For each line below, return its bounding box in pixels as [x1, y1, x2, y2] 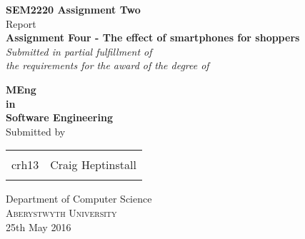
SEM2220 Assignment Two [6, 2, 141, 16]
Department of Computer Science [6, 191, 152, 206]
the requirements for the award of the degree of [6, 58, 209, 73]
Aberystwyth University [6, 205, 117, 220]
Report [6, 16, 36, 31]
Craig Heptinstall [50, 156, 136, 173]
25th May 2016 [6, 219, 71, 234]
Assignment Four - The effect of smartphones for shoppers [6, 30, 300, 45]
